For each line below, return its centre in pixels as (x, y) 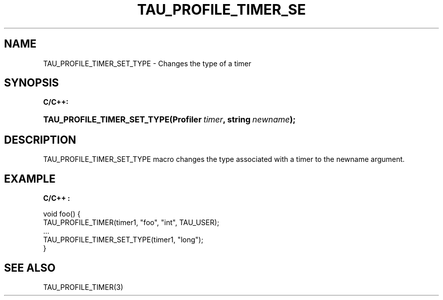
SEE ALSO (30, 268)
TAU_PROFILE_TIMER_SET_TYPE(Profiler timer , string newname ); (169, 120)
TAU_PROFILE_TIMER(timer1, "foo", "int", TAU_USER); (131, 223)
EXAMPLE (30, 179)
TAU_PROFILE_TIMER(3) (83, 287)
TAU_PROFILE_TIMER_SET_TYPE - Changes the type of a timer (147, 63)
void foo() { (62, 214)
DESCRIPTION (40, 140)
